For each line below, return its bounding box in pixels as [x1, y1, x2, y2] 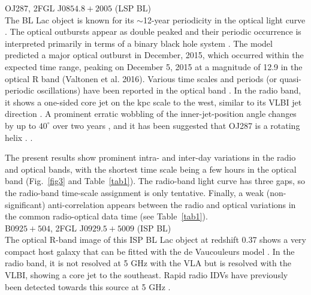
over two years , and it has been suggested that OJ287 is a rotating [53, 119, 300, 131]
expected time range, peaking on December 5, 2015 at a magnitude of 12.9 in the [5, 60, 303, 73]
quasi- [279, 72, 301, 85]
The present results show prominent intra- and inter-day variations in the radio [5, 151, 296, 164]
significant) [5, 198, 46, 210]
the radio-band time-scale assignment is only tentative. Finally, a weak [5, 186, 264, 198]
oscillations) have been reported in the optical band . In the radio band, [37, 84, 301, 97]
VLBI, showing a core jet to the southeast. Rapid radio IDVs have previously [5, 269, 288, 281]
